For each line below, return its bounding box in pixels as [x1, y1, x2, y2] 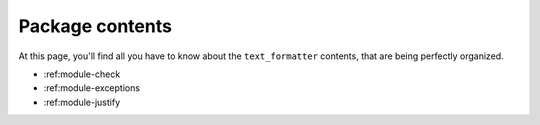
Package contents [18, 15, 172, 37]
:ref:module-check [43, 68, 121, 80]
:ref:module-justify [43, 96, 121, 108]
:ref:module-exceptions [43, 82, 140, 94]
